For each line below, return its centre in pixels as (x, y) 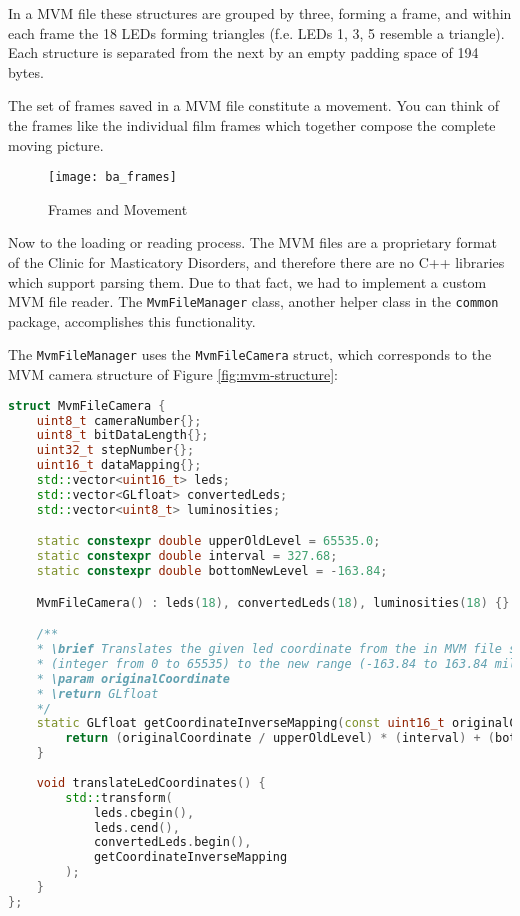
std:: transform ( (119, 797)
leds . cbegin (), (144, 812)
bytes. (26, 71)
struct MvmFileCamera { (87, 405)
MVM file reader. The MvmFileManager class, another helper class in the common (253, 301)
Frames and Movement (118, 208)
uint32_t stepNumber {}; (115, 450)
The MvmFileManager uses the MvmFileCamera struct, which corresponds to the (250, 354)
